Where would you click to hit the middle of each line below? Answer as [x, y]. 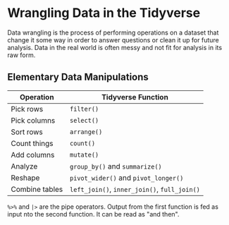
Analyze [24, 166]
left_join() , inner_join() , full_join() [135, 189]
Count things [32, 143]
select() [84, 120]
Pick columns [33, 120]
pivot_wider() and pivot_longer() [126, 178]
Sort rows [27, 132]
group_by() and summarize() [116, 166]
